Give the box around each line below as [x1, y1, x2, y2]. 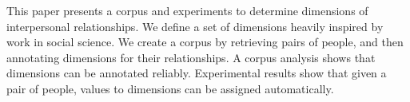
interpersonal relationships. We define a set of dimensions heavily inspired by [6, 18, 384, 34]
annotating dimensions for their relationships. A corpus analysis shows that [6, 49, 376, 65]
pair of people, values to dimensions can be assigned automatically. [6, 80, 334, 96]
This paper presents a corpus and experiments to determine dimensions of [6, 2, 368, 18]
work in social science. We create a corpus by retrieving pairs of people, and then [6, 33, 404, 50]
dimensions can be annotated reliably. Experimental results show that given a [6, 65, 387, 81]
